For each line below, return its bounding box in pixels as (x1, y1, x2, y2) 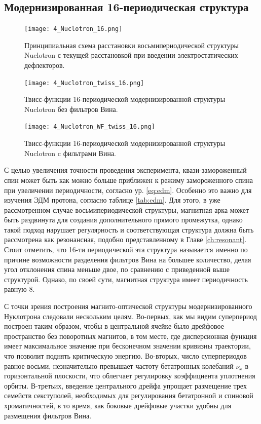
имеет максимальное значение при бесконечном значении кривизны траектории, (4, 340, 251, 351)
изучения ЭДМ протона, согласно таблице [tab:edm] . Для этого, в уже (4, 195, 220, 205)
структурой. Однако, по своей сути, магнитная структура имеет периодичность (4, 274, 248, 284)
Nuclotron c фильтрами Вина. (24, 147, 116, 158)
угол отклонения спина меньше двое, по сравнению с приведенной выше (4, 264, 230, 275)
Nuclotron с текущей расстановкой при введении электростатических (24, 50, 238, 60)
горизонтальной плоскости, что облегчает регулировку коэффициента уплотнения (4, 370, 255, 381)
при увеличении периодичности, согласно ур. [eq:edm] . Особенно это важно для (4, 184, 252, 195)
